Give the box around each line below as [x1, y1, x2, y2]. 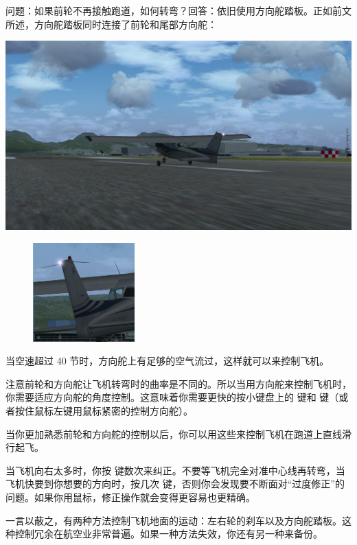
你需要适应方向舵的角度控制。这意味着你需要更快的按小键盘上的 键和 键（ [5, 390, 339, 404]
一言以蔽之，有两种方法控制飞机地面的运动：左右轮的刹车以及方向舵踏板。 [5, 513, 342, 527]
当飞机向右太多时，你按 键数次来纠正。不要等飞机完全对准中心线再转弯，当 [5, 463, 345, 477]
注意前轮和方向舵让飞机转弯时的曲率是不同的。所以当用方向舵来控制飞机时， [5, 376, 352, 391]
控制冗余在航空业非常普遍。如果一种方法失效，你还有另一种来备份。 [14, 526, 323, 541]
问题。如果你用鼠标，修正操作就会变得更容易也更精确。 [5, 489, 255, 504]
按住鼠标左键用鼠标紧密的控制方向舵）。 [14, 403, 193, 417]
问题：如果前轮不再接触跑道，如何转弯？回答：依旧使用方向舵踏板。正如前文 [5, 3, 352, 17]
